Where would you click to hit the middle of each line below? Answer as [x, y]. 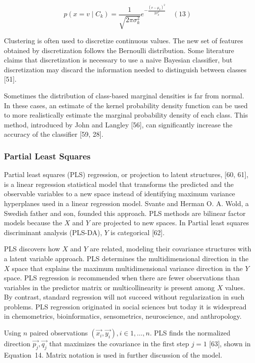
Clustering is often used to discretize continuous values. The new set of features [124, 40]
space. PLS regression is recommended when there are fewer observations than [122, 278]
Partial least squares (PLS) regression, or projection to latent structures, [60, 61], [126, 174]
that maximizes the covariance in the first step [119, 344]
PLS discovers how [32, 249]
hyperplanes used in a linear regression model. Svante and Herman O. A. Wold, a [127, 203]
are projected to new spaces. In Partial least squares [170, 223]
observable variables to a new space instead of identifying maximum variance [120, 194]
